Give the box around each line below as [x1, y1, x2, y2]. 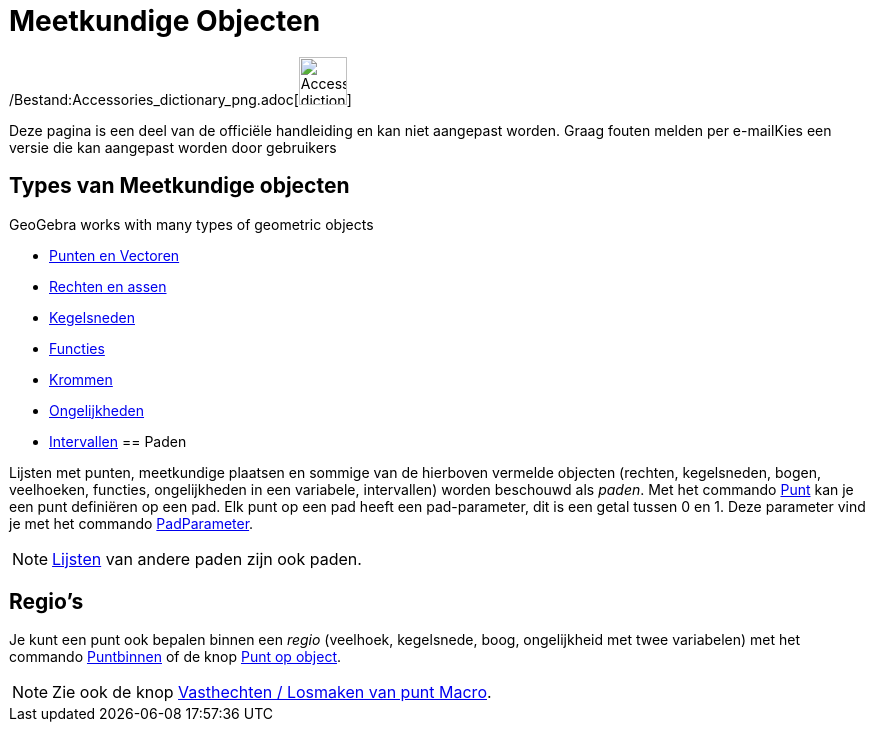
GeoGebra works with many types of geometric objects [9, 215, 374, 233]
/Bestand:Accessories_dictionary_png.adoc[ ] [9, 90, 352, 108]
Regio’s [9, 589, 84, 615]
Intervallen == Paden [49, 432, 187, 450]
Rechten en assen [49, 277, 167, 295]
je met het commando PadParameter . [9, 514, 254, 532]
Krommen [49, 370, 113, 388]
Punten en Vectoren [49, 246, 180, 264]
